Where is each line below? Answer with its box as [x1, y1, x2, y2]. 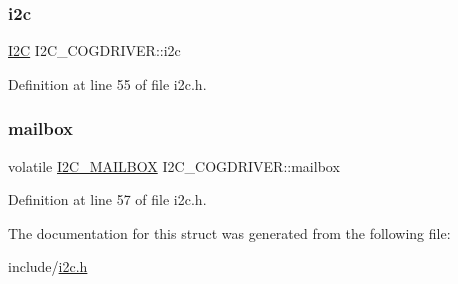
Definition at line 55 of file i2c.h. [8, 73, 207, 94]
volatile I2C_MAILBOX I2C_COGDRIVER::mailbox [8, 155, 340, 176]
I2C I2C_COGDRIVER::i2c [8, 40, 181, 61]
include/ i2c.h [8, 256, 88, 277]
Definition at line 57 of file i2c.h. [8, 189, 207, 210]
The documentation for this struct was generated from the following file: [8, 222, 451, 243]
